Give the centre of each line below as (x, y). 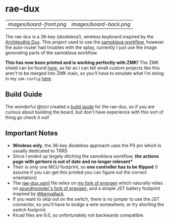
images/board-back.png (101, 24)
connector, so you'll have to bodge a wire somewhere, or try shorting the (88, 204)
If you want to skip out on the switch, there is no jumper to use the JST (86, 199)
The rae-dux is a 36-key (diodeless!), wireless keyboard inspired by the (79, 36)
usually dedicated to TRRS (40, 151)
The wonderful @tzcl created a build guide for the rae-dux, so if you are (80, 106)
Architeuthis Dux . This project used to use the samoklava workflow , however (85, 42)
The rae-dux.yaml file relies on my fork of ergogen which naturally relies (88, 183)
